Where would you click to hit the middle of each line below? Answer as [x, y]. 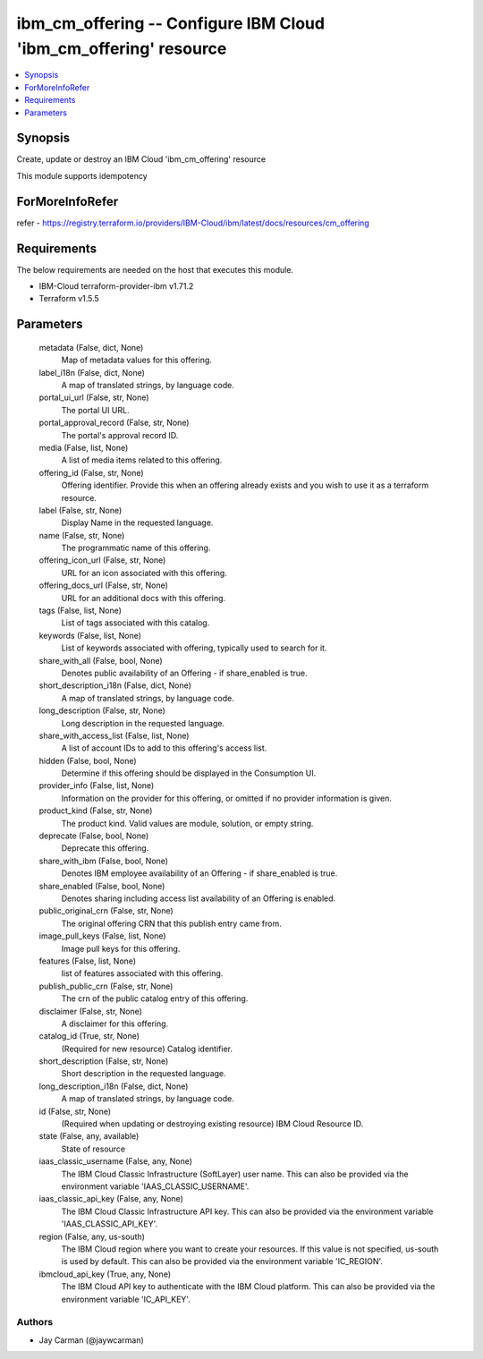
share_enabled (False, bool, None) [102, 886]
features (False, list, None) [88, 961]
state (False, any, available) [89, 1136]
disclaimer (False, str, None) [91, 1011]
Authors [35, 1322]
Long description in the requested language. [143, 723]
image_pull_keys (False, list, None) [102, 936]
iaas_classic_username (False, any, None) [115, 1161]
